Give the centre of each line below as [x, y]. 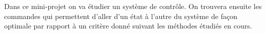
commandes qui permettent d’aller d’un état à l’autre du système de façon [121, 16]
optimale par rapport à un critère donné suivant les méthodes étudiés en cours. [128, 26]
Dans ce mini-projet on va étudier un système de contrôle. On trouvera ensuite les [133, 6]
